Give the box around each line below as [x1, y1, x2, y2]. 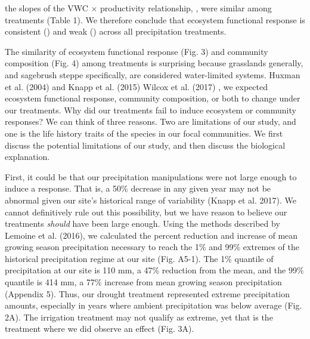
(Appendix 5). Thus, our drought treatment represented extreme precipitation [5, 287, 290, 300]
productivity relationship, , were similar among [100, 2, 272, 14]
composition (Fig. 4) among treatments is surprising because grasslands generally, [5, 57, 303, 69]
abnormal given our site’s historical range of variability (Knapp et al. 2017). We [5, 193, 296, 206]
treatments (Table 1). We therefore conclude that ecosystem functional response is [5, 13, 305, 26]
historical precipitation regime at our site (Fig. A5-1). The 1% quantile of [5, 252, 274, 264]
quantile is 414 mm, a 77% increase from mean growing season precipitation [5, 276, 282, 288]
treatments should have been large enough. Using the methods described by [5, 217, 280, 230]
